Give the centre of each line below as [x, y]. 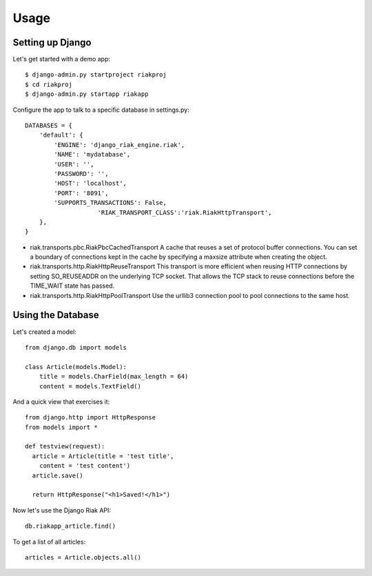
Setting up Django [52, 42]
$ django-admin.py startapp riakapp [87, 94]
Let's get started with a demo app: [61, 59]
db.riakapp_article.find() [71, 526]
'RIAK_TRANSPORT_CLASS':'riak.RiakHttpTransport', [185, 212]
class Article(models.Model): [76, 367]
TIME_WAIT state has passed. [72, 286]
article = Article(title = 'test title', [103, 456]
